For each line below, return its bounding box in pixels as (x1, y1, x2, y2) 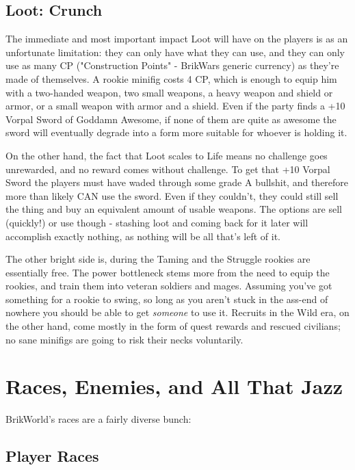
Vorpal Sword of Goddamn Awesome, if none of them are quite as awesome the (5, 112, 337, 126)
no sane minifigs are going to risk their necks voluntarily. (5, 332, 244, 346)
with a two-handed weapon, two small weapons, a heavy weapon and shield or (5, 85, 333, 99)
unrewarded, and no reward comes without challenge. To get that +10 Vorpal (5, 161, 330, 176)
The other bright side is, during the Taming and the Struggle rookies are (5, 252, 311, 266)
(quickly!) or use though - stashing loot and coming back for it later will (5, 215, 308, 229)
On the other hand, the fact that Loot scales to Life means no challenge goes (5, 148, 328, 162)
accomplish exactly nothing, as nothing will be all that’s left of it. (5, 229, 280, 243)
